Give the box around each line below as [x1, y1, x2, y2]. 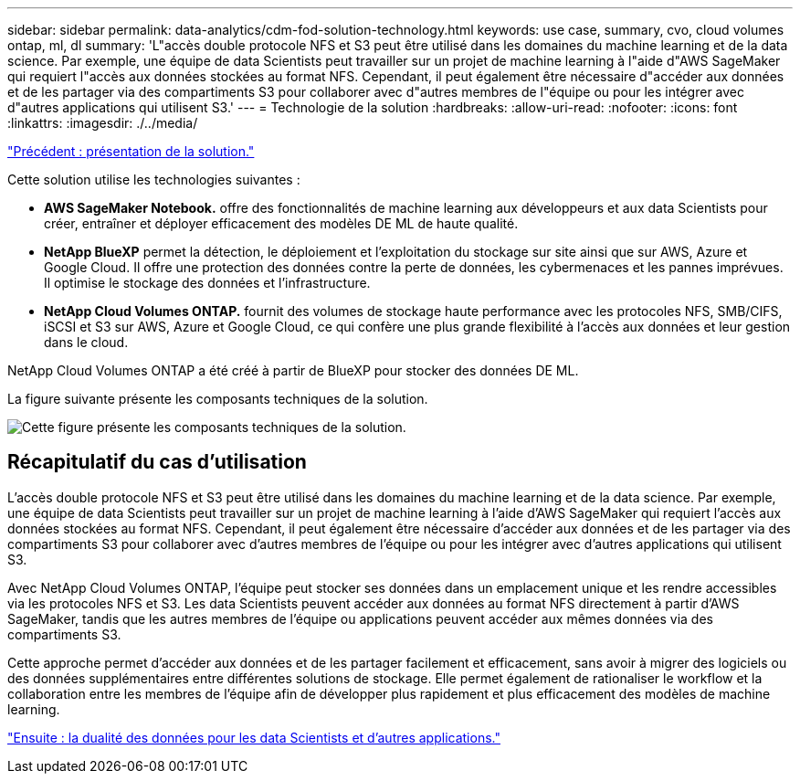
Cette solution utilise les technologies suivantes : [7, 172, 300, 187]
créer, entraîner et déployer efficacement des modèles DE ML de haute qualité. [44, 216, 519, 231]
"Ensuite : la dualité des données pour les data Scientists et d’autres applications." [7, 729, 500, 745]
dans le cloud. [44, 334, 129, 350]
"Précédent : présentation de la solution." [7, 143, 255, 159]
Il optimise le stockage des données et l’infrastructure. [44, 275, 371, 290]
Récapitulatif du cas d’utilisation [7, 450, 307, 474]
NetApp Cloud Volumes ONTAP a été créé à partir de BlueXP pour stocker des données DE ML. [7, 363, 579, 378]
